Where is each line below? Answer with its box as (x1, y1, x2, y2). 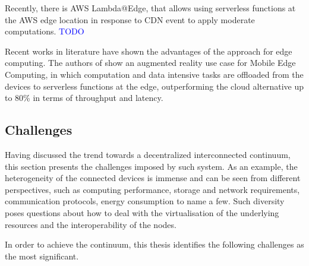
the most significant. (5, 249, 79, 262)
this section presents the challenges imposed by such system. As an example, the (5, 160, 298, 172)
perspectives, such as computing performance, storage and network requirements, (5, 183, 300, 195)
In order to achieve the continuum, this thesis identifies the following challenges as (5, 238, 304, 251)
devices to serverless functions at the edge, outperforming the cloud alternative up (5, 80, 304, 92)
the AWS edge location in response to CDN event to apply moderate (5, 13, 255, 26)
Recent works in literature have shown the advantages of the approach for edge (5, 45, 292, 57)
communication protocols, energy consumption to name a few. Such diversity (5, 195, 285, 207)
